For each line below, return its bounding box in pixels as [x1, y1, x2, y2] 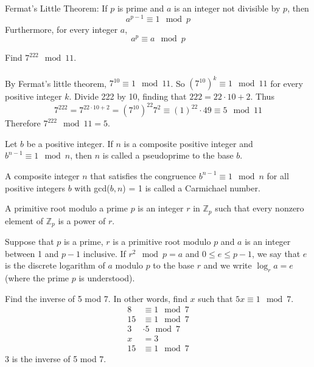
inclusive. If [83, 247, 126, 259]
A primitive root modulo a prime [5, 202, 128, 214]
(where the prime [5, 271, 69, 284]
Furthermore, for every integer [5, 22, 118, 35]
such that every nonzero [215, 202, 304, 214]
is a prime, [63, 235, 103, 247]
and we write [203, 259, 252, 272]
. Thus [250, 90, 274, 103]
